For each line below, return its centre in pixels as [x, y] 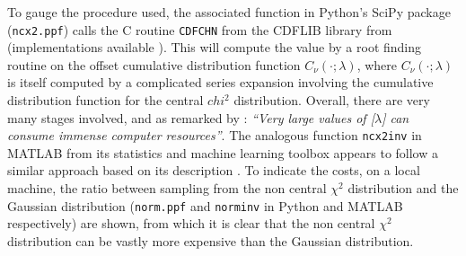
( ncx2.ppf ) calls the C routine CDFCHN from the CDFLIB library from [200, 29]
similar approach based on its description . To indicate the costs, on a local [214, 170]
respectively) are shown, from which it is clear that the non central [191, 223]
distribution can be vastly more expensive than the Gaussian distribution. [211, 240]
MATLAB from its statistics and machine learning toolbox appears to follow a [223, 152]
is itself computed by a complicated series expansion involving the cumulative [220, 82]
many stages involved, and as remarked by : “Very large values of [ [191, 117]
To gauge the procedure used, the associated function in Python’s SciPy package [229, 12]
